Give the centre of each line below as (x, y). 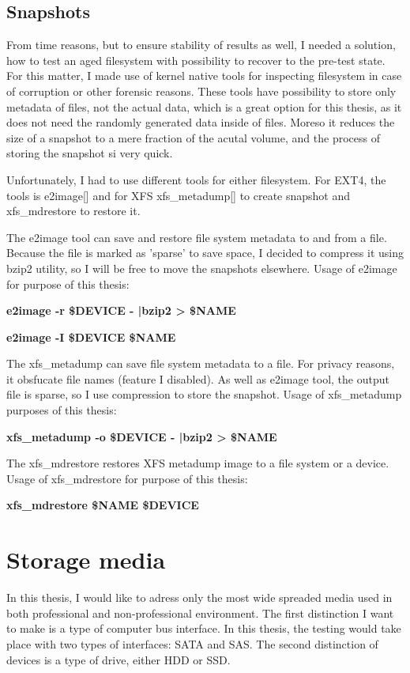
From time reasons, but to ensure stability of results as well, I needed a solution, (201, 45)
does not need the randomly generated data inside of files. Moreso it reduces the (201, 122)
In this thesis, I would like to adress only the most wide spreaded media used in (199, 597)
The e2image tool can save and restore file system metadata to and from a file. (197, 237)
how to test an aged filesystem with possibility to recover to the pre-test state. (196, 60)
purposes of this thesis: (62, 410)
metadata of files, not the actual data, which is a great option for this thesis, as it (204, 106)
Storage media (86, 560)
